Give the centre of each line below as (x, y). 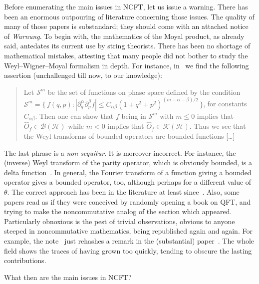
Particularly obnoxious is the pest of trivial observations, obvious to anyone (120, 221)
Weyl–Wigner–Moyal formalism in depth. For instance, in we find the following (127, 65)
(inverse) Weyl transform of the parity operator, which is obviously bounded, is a (128, 162)
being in (134, 116)
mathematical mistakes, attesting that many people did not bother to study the (126, 55)
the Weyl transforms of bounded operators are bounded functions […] (129, 136)
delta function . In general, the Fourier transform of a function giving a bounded (128, 172)
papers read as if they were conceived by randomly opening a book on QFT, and (128, 201)
